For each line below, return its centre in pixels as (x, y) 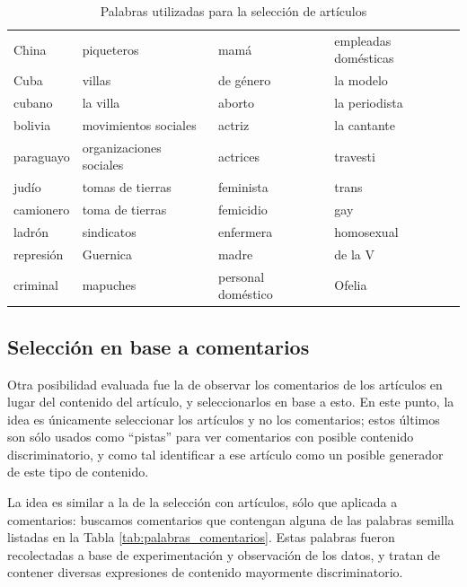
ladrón (31, 231)
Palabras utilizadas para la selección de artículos (233, 11)
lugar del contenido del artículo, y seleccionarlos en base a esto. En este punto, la (231, 402)
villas (97, 80)
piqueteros (110, 49)
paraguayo (42, 156)
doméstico (245, 294)
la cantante (365, 124)
